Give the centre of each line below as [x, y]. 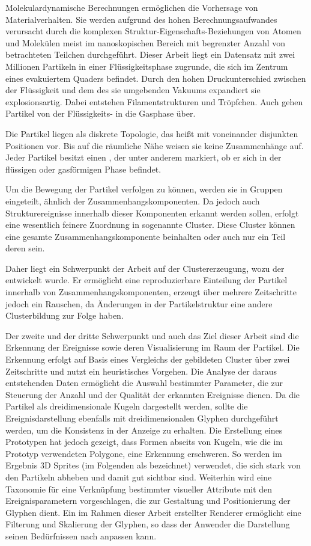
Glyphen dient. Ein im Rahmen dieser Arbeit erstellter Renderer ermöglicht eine [153, 512]
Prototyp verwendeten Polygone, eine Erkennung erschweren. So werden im [144, 453]
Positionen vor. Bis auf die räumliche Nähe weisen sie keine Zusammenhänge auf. [155, 145]
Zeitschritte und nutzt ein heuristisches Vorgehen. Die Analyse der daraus [141, 371]
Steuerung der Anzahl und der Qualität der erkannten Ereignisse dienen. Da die [153, 394]
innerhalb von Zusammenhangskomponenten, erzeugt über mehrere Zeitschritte [151, 292]
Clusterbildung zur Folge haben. [65, 315]
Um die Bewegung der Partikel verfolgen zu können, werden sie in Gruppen [144, 189]
